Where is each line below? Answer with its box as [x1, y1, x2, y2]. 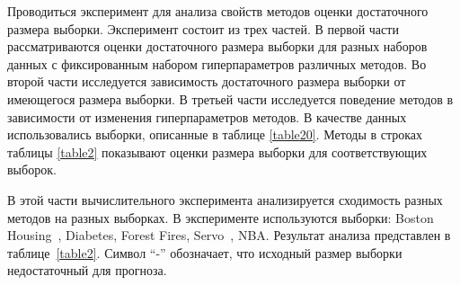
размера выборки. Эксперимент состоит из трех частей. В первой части [7, 19, 399, 38]
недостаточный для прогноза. [7, 261, 167, 280]
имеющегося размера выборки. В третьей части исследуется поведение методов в [7, 89, 454, 108]
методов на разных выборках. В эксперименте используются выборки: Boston [7, 208, 434, 227]
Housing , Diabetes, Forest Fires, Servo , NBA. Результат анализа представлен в [7, 226, 451, 245]
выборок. [7, 160, 57, 179]
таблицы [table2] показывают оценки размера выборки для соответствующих [7, 142, 428, 161]
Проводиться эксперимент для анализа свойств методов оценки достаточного [7, 2, 429, 20]
